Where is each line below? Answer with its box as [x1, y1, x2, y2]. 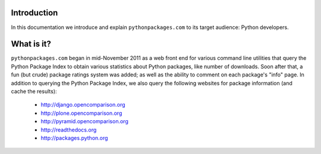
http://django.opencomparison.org [40, 101, 125, 108]
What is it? [11, 39, 52, 49]
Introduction [11, 8, 58, 18]
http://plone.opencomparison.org [40, 110, 122, 117]
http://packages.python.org [40, 134, 108, 142]
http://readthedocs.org [40, 126, 97, 133]
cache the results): [11, 88, 57, 95]
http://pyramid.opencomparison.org [40, 118, 129, 125]
